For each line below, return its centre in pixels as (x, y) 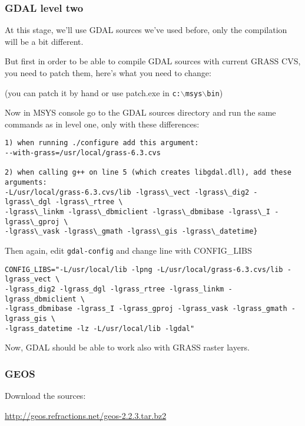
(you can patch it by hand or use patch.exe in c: (93, 92)
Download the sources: (45, 396)
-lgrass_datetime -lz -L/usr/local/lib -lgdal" (100, 328)
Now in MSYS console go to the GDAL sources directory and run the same (140, 112)
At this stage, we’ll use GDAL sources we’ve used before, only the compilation (146, 30)
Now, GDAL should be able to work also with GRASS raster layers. (127, 347)
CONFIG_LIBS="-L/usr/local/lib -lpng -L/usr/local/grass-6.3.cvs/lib (144, 269)
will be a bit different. (44, 41)
